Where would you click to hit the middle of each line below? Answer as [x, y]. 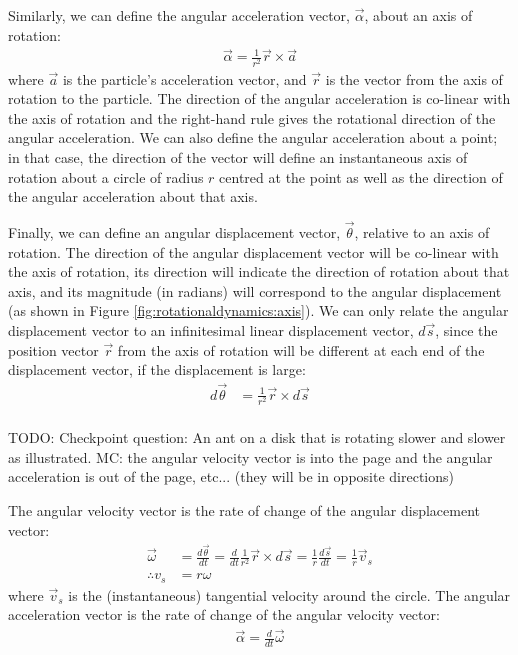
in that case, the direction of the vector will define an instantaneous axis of [238, 156]
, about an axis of [418, 15]
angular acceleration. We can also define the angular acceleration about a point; [253, 137]
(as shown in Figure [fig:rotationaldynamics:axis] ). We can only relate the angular [258, 310]
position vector [53, 349]
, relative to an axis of [422, 231]
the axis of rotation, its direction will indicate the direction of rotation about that [259, 271]
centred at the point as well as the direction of [361, 176]
